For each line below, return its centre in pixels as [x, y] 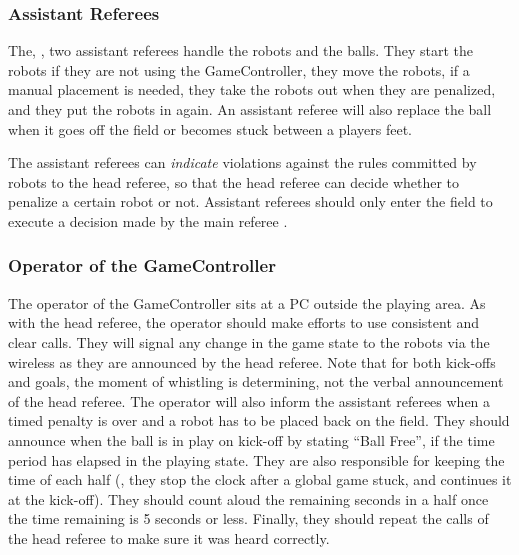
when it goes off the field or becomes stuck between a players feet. [210, 128]
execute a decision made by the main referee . [148, 220]
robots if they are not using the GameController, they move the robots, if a [239, 69]
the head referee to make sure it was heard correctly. [169, 537]
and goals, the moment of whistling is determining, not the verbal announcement [256, 381]
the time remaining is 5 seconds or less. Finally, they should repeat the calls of [248, 518]
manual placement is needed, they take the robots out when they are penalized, [252, 89]
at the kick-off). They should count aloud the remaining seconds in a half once [248, 498]
